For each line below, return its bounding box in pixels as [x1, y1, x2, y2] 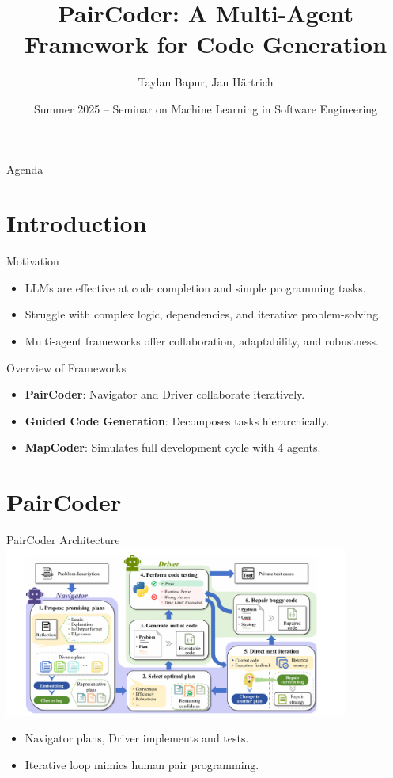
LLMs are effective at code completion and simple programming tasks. [25, 279, 366, 296]
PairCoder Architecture [6, 532, 120, 548]
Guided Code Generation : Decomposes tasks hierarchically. [25, 412, 330, 429]
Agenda [6, 160, 43, 177]
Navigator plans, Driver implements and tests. [25, 730, 249, 746]
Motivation [6, 253, 59, 269]
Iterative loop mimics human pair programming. [25, 756, 259, 772]
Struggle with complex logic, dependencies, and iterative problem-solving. [25, 306, 382, 322]
